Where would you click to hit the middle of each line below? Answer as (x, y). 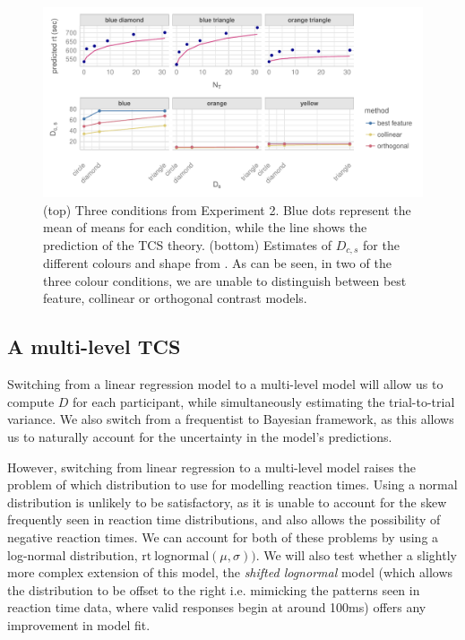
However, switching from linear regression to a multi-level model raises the (211, 467)
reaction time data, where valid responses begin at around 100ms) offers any (217, 607)
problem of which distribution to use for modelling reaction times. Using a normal (232, 484)
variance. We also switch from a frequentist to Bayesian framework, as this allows (231, 419)
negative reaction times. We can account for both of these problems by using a (223, 536)
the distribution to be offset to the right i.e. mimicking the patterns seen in (214, 589)
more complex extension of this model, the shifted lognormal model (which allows (230, 572)
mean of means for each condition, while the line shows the (205, 227)
